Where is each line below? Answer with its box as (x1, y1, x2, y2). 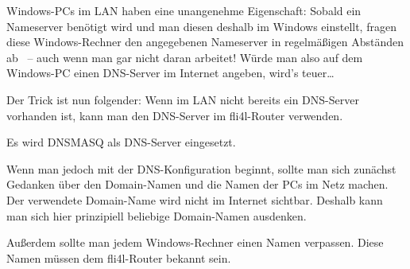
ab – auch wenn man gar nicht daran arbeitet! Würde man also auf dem (6, 49, 363, 65)
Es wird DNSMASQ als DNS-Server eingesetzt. (6, 134, 236, 150)
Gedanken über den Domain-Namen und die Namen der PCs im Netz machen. (6, 176, 389, 193)
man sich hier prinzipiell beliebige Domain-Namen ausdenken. (6, 207, 307, 224)
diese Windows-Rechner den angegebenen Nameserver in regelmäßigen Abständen (6, 33, 404, 50)
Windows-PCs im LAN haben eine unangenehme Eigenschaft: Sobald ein (6, 2, 362, 18)
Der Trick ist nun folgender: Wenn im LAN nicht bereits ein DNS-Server (6, 91, 359, 107)
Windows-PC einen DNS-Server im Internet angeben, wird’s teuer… (6, 64, 335, 81)
